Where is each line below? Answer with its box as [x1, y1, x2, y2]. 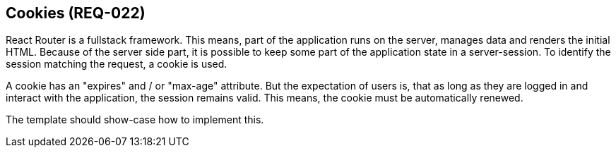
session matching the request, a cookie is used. [6, 58, 227, 71]
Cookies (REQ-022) [6, 4, 146, 22]
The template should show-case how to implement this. [6, 114, 264, 126]
